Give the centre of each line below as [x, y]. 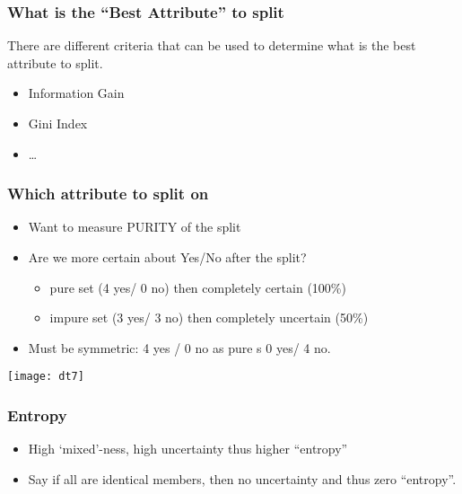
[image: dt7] [46, 377]
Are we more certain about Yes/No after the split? [167, 257]
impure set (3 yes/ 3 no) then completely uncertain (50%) [209, 318]
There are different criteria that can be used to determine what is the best [212, 45]
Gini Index [58, 123]
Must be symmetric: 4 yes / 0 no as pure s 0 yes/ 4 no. [179, 347]
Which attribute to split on [108, 194]
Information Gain [76, 93]
